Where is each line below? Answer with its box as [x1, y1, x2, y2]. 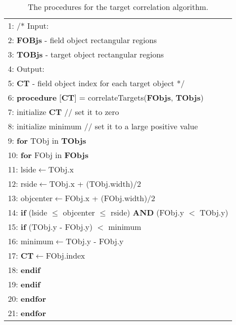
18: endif [8, 264, 41, 275]
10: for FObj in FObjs [8, 149, 89, 161]
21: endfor [8, 307, 47, 319]
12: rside [8, 178, 37, 189]
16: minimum [8, 235, 54, 247]
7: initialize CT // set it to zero [8, 106, 119, 117]
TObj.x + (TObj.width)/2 [49, 178, 142, 189]
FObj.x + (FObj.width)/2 [65, 192, 155, 204]
